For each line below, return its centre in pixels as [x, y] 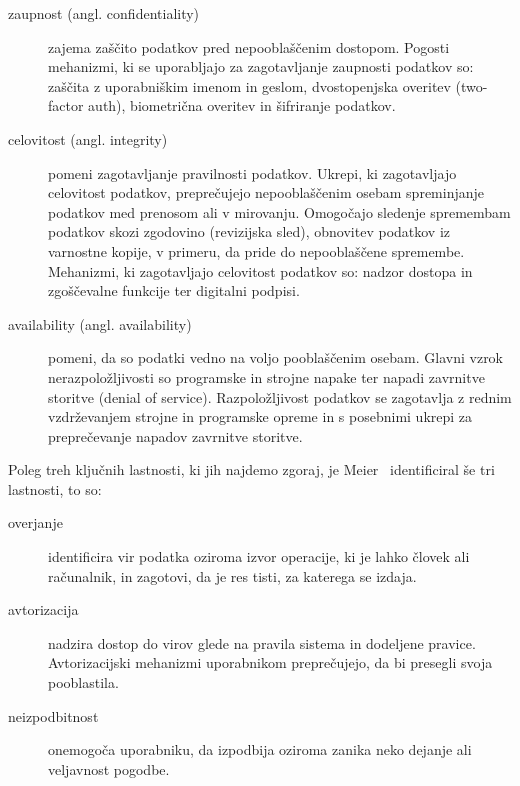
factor [66, 105]
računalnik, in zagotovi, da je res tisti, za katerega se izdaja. [232, 575]
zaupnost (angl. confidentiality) [104, 13]
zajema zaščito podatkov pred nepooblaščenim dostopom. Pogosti [249, 46]
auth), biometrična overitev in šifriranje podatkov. [242, 105]
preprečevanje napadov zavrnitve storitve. [175, 435]
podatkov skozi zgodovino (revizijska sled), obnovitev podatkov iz [249, 231]
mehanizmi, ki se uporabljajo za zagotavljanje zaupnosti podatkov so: [261, 66]
